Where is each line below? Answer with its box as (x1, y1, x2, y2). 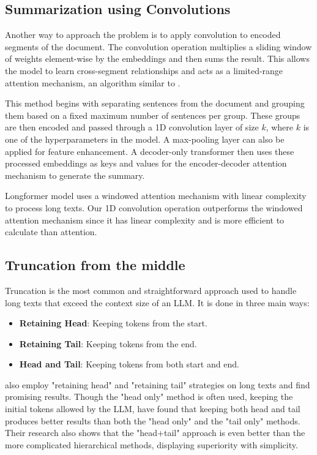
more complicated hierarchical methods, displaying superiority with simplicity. (5, 438, 298, 451)
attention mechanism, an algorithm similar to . (5, 76, 181, 89)
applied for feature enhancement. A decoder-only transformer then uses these (5, 145, 294, 157)
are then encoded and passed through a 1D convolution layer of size (5, 121, 259, 133)
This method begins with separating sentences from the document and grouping (5, 97, 305, 110)
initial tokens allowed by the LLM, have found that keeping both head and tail (5, 402, 300, 415)
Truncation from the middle (5, 255, 185, 274)
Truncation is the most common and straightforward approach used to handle (5, 284, 297, 296)
